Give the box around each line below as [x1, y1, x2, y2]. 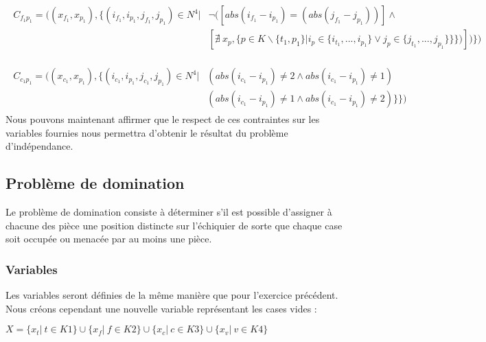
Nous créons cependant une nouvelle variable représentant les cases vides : [5, 301, 317, 315]
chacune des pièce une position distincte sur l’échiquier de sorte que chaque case [5, 218, 343, 232]
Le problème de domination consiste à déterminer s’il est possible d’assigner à [5, 205, 332, 219]
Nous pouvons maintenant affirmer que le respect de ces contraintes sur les [5, 112, 320, 126]
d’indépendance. [5, 139, 73, 153]
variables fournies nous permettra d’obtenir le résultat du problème [5, 125, 288, 139]
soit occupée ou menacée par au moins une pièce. [5, 231, 212, 246]
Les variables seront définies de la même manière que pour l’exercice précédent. [5, 288, 338, 302]
